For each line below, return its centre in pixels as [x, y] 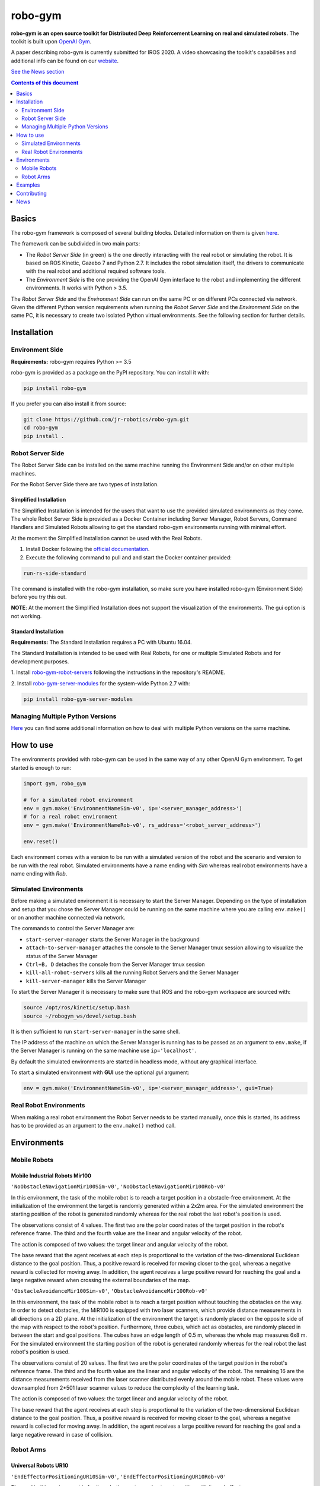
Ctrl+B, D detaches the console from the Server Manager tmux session [115, 964]
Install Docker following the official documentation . [88, 549]
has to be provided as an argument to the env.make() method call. [93, 1126]
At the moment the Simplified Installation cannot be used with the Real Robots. [107, 538]
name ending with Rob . [39, 874]
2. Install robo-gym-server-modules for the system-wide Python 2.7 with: [100, 683]
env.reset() [41, 842]
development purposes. [40, 661]
